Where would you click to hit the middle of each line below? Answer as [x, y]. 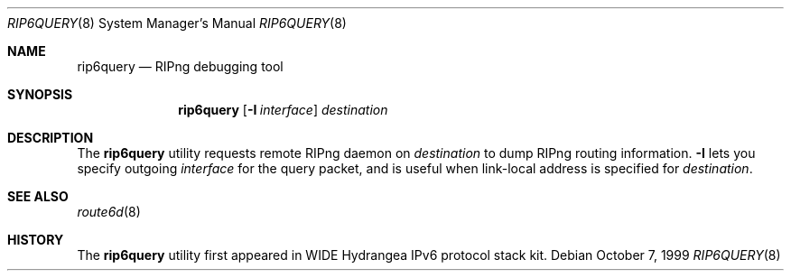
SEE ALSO [38, 196]
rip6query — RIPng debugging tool [180, 66]
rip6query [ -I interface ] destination [283, 110]
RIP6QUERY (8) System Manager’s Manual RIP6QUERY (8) [177, 23]
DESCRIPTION [51, 138]
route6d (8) [109, 212]
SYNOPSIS [40, 94]
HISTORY [36, 240]
